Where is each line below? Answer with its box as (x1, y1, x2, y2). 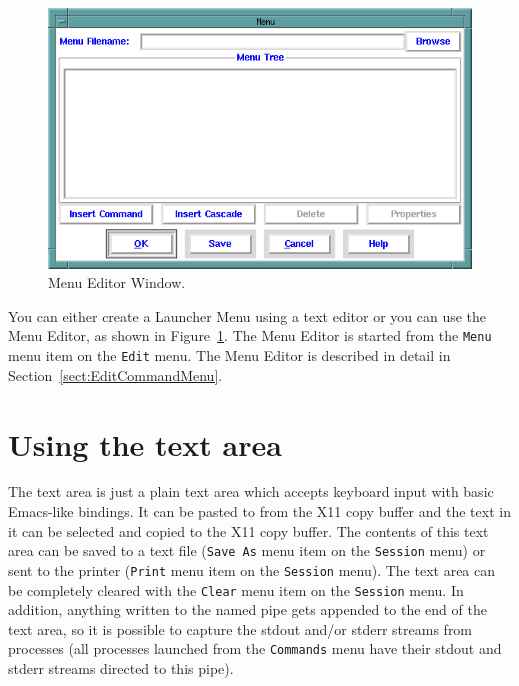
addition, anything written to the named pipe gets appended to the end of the (8, 599, 487, 620)
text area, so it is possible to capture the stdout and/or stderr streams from (8, 618, 473, 639)
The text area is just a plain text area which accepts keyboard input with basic (8, 481, 494, 502)
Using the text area (8, 423, 282, 464)
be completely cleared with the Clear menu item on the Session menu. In (8, 579, 464, 600)
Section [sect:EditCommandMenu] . (8, 364, 223, 385)
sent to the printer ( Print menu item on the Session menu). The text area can (8, 559, 496, 580)
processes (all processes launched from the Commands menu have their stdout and (8, 638, 502, 659)
